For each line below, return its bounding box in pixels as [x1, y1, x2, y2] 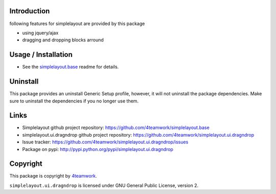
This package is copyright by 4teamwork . [9, 173, 97, 179]
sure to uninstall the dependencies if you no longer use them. [9, 98, 139, 104]
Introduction [9, 7, 50, 15]
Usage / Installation [9, 50, 73, 59]
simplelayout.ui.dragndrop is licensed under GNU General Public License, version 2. [9, 182, 199, 188]
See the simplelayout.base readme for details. [22, 64, 119, 70]
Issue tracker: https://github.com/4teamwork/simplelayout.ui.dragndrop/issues [22, 139, 189, 145]
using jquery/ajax [22, 30, 59, 36]
